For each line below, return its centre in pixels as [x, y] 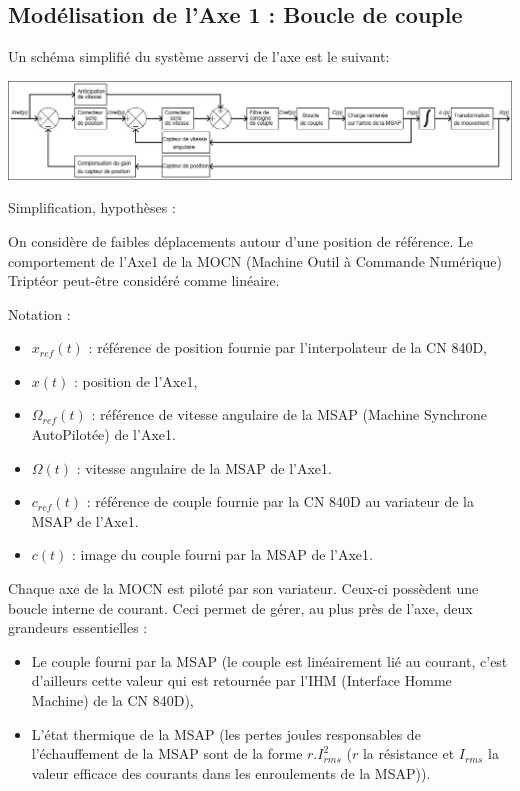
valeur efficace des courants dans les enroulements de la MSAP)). [231, 772]
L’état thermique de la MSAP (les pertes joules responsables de [226, 733]
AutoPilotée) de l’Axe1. [103, 434]
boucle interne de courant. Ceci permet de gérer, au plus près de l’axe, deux [240, 607]
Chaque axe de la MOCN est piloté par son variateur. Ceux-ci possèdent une [243, 588]
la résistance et [408, 753]
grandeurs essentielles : [78, 627]
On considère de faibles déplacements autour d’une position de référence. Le [240, 240]
